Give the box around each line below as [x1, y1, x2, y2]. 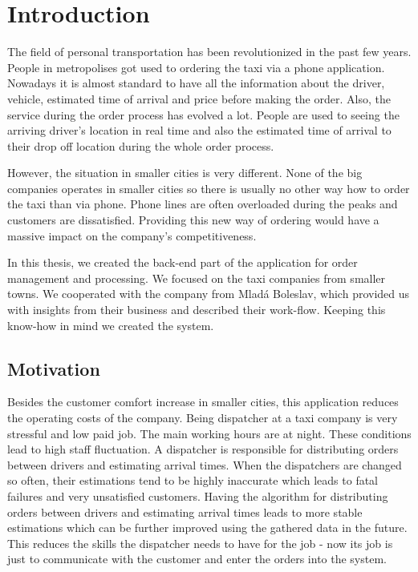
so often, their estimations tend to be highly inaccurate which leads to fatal [7, 472, 378, 489]
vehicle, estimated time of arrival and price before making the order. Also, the [7, 90, 391, 107]
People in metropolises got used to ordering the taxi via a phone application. [7, 58, 385, 75]
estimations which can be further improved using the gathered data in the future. [7, 519, 408, 536]
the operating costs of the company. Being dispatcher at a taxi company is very [7, 409, 398, 426]
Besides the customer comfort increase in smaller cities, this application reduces [7, 393, 399, 410]
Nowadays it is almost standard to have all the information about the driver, [7, 75, 385, 91]
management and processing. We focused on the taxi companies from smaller [7, 269, 386, 286]
